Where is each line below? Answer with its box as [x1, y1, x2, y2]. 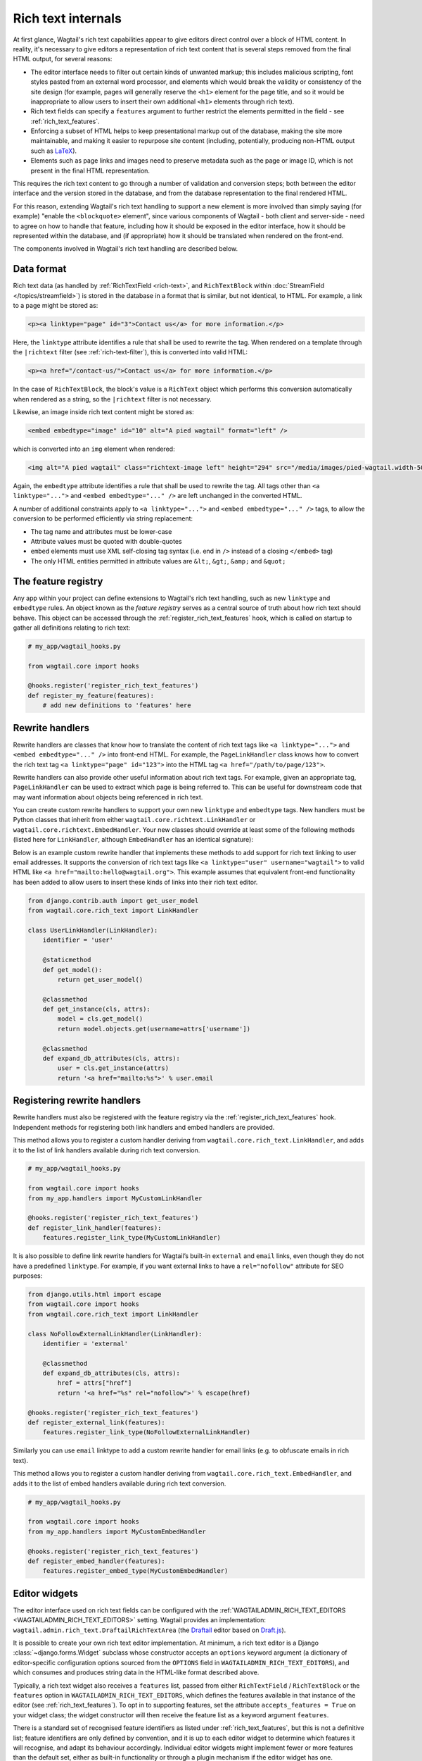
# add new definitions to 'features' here [42, 702, 191, 709]
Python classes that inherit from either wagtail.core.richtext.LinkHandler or [13, 816, 256, 824]
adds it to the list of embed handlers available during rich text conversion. [13, 1479, 226, 1488]
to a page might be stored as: [13, 301, 98, 310]
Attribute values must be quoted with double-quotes [30, 537, 182, 546]
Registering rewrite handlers [13, 1095, 141, 1107]
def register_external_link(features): [27, 1419, 165, 1426]
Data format [13, 263, 67, 275]
